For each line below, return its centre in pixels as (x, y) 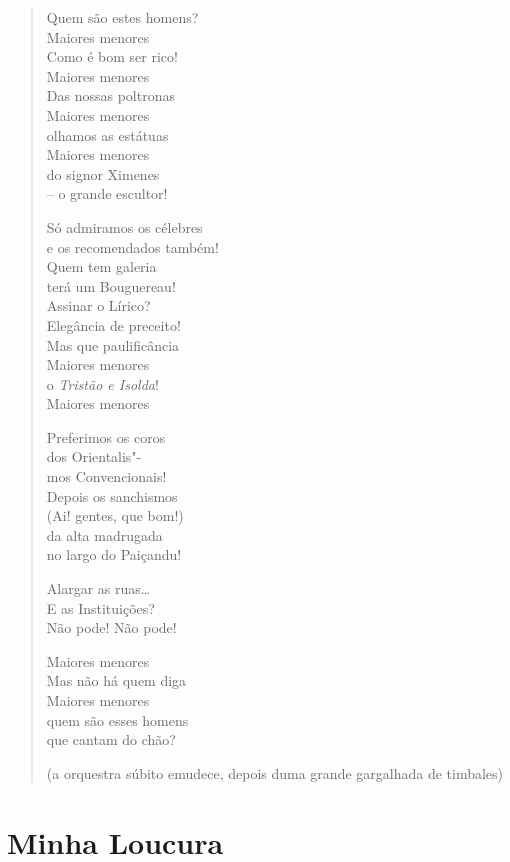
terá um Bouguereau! (111, 285)
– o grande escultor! (107, 193)
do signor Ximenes (103, 173)
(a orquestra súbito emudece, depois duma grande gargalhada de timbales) (275, 772)
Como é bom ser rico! (112, 56)
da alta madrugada (104, 534)
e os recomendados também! (132, 246)
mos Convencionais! (106, 476)
